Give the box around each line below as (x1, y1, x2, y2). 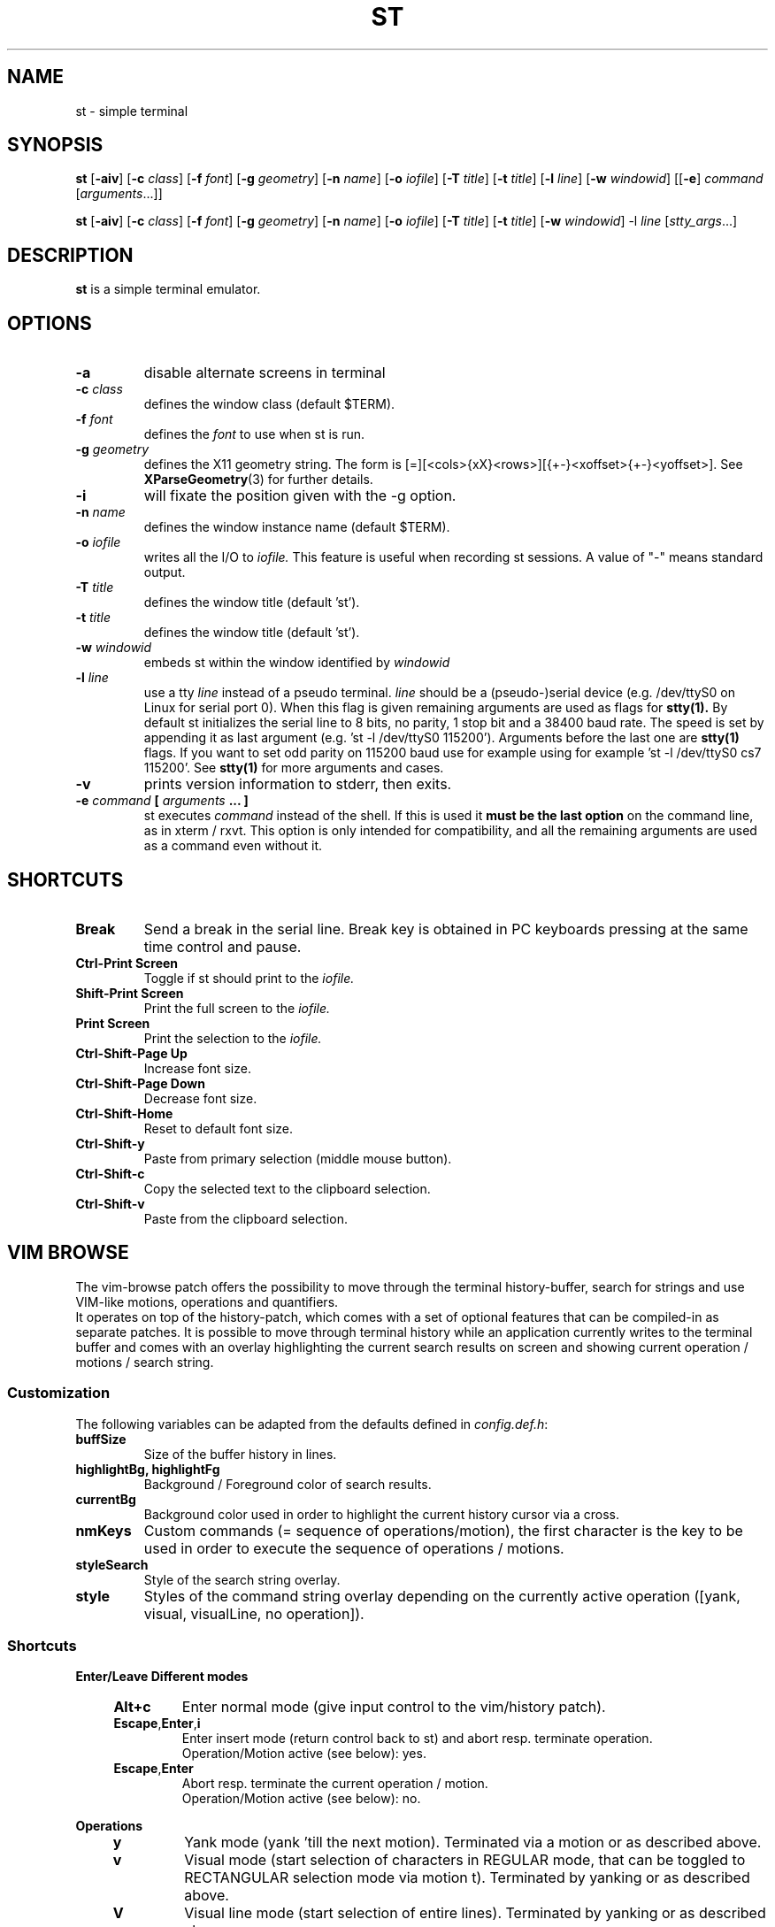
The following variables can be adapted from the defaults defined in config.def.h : (75, 1416, 549, 1432)
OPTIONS (7, 311, 92, 334)
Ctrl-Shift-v (75, 1195, 145, 1211)
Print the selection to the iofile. (143, 1030, 322, 1046)
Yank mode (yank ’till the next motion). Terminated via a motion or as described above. (184, 1833, 762, 1852)
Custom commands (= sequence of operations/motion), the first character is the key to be (143, 1521, 743, 1539)
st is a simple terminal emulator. (75, 281, 261, 297)
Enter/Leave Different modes (75, 1669, 249, 1685)
